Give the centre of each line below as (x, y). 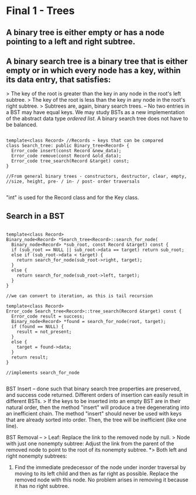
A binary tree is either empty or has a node (85, 32)
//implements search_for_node (43, 373)
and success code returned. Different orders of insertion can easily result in (97, 395)
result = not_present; (44, 332)
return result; (30, 357)
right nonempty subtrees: (37, 456)
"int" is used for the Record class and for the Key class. (73, 198)
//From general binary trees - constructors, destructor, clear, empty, (97, 177)
